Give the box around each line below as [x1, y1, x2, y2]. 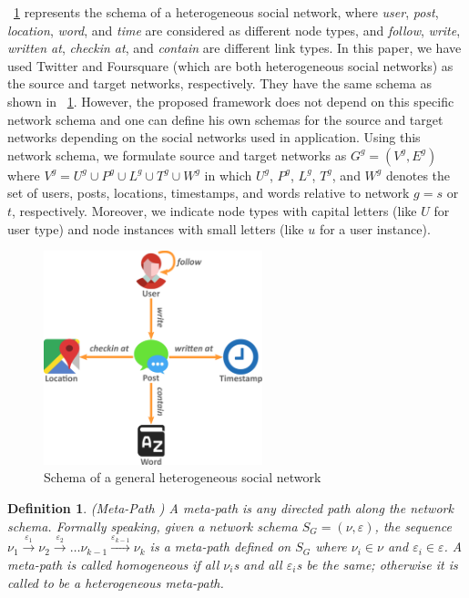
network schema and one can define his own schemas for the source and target [7, 109, 444, 129]
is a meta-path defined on [149, 537, 291, 556]
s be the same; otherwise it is [296, 554, 458, 573]
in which [204, 165, 252, 184]
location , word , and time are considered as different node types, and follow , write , [7, 20, 461, 39]
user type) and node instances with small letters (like [7, 219, 304, 238]
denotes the [385, 165, 451, 184]
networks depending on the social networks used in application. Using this [7, 128, 421, 147]
